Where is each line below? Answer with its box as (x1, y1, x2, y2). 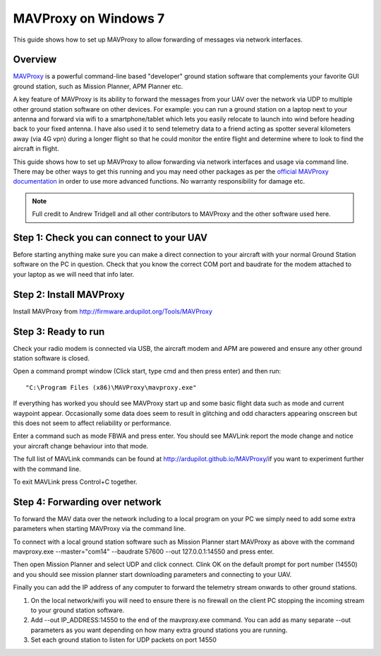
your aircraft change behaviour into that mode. (13, 441, 149, 450)
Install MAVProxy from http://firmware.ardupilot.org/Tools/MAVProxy (13, 307, 213, 316)
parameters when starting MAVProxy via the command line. (13, 525, 186, 533)
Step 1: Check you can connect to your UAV (13, 232, 208, 244)
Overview (13, 54, 57, 66)
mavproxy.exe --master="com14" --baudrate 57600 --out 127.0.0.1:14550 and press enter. (13, 547, 274, 556)
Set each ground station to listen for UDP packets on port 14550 (30, 636, 217, 644)
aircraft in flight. (13, 145, 59, 153)
